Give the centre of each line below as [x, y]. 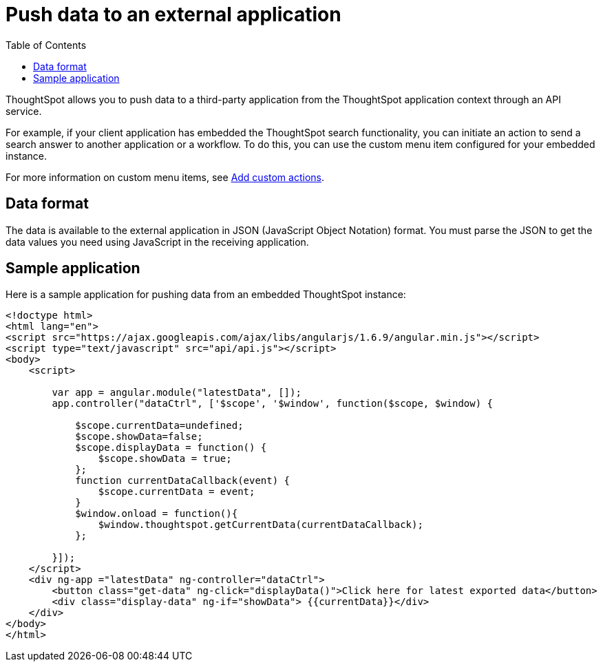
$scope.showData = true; [165, 459]
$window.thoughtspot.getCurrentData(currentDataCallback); [261, 525]
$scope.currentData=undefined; [159, 426]
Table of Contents [46, 45]
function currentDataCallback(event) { [183, 481]
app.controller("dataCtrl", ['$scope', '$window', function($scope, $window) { [273, 404]
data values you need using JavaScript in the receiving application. [157, 242]
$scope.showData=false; [139, 437]
